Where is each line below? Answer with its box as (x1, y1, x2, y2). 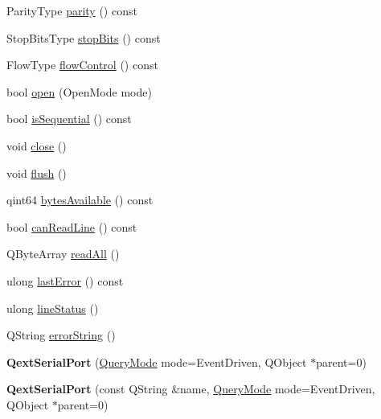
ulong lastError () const (6, 272, 124, 289)
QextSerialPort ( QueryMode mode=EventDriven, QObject (6, 353, 307, 370)
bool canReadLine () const (6, 218, 137, 235)
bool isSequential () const (6, 110, 132, 127)
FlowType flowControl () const (6, 56, 158, 73)
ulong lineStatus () (6, 299, 99, 316)
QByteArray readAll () (6, 245, 120, 262)
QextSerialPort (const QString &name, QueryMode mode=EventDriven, (6, 380, 375, 397)
